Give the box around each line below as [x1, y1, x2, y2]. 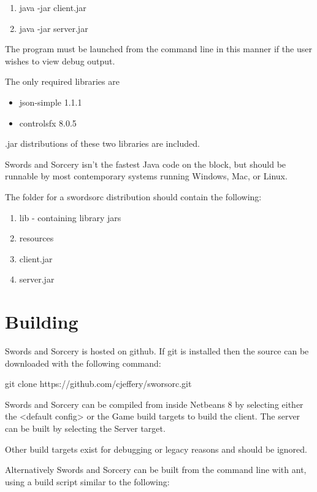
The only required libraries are [5, 75, 120, 88]
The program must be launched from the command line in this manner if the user [5, 42, 312, 55]
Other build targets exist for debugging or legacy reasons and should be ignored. [5, 442, 307, 455]
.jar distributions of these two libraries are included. [5, 137, 200, 150]
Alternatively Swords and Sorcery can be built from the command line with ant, [5, 463, 307, 476]
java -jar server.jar [19, 21, 88, 34]
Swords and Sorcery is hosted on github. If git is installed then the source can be [5, 345, 309, 357]
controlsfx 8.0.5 [19, 116, 77, 129]
